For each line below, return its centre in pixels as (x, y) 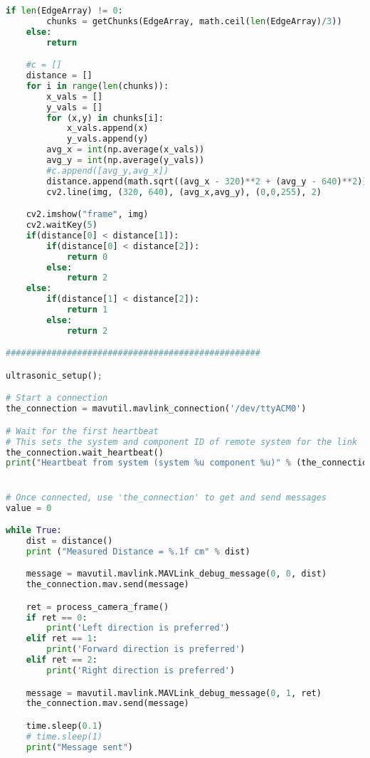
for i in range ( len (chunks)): (97, 86)
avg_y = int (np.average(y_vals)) (126, 160)
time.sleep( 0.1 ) (64, 726)
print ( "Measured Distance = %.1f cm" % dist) (138, 551)
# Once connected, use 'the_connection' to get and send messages (166, 497)
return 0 (87, 257)
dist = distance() (69, 541)
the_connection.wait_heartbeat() (85, 452)
